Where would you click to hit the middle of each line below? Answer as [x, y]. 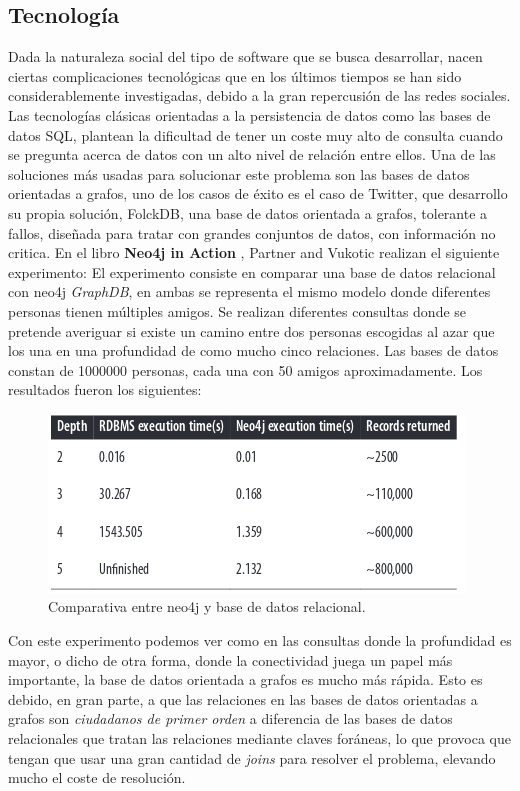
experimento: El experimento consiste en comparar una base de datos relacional [252, 271]
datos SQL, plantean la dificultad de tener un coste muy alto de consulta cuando [255, 134]
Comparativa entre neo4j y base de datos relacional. [207, 606]
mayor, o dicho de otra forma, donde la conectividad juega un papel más [230, 659]
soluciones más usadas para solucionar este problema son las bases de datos [239, 173]
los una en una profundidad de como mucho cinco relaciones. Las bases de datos [253, 350]
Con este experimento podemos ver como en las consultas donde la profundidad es [260, 640]
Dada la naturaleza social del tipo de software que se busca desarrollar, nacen [245, 56]
